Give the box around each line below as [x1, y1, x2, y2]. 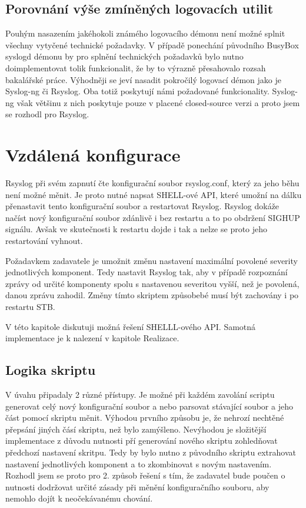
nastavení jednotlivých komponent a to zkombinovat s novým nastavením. [5, 457, 272, 470]
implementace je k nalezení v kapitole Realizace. [5, 332, 179, 344]
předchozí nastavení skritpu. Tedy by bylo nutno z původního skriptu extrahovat [5, 446, 296, 458]
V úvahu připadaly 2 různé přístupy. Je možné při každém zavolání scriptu [5, 388, 275, 400]
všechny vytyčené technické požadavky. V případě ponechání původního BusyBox [5, 38, 299, 51]
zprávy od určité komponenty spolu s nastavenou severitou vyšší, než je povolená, [5, 277, 300, 289]
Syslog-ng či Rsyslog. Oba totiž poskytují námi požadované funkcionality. [5, 85, 270, 97]
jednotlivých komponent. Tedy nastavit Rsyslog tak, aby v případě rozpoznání [5, 266, 288, 278]
